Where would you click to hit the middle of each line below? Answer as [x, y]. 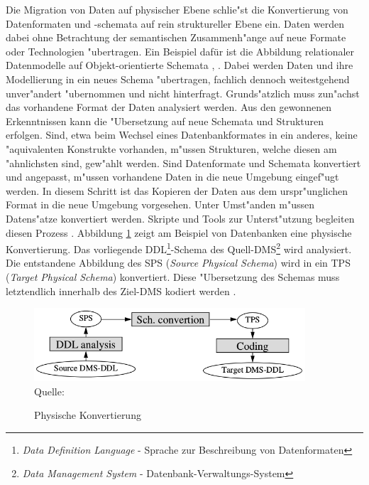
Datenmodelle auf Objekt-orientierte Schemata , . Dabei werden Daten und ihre [180, 65]
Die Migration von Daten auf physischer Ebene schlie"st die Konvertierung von [177, 9]
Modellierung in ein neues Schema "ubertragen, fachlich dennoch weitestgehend [178, 79]
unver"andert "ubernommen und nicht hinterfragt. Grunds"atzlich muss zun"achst [183, 93]
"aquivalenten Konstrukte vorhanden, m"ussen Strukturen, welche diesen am [171, 148]
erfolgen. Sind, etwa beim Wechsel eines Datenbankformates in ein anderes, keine [182, 135]
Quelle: [49, 391]
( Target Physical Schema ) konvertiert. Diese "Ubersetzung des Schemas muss [173, 276]
